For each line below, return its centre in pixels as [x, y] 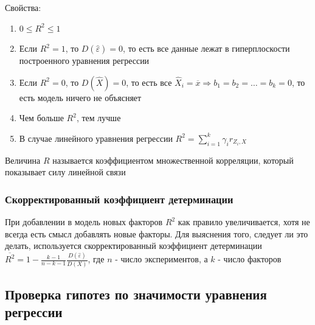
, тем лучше [99, 118]
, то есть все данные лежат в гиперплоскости [206, 48]
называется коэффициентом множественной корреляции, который [173, 160]
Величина [23, 160]
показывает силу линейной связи [65, 172]
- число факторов [250, 259]
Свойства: [23, 7]
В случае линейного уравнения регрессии [96, 138]
